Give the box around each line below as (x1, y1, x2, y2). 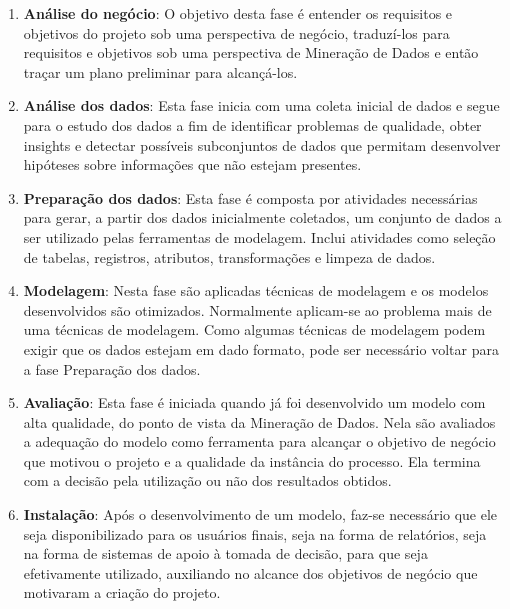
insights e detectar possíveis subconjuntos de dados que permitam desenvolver (23, 134, 501, 155)
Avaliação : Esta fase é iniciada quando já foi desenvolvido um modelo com (23, 392, 486, 413)
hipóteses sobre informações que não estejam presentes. (23, 154, 362, 175)
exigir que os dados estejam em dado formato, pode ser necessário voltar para (23, 338, 499, 359)
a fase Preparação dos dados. (23, 358, 201, 379)
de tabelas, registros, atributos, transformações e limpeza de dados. (23, 246, 436, 267)
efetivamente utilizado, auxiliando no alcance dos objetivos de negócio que (23, 562, 478, 583)
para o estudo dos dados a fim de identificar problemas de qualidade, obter (23, 114, 482, 135)
